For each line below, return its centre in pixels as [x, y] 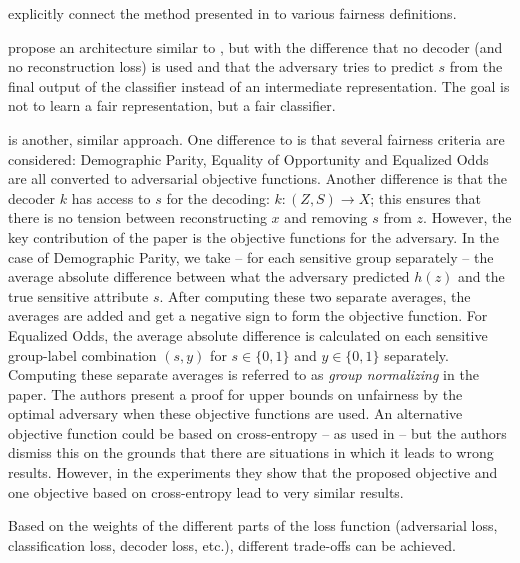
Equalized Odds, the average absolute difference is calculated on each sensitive [248, 334]
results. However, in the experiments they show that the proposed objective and [253, 472]
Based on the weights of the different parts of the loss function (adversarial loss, [253, 525]
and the [481, 276]
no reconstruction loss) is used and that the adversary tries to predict [221, 66]
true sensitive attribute [78, 295]
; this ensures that [425, 197]
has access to [111, 197]
